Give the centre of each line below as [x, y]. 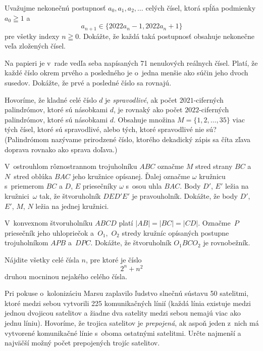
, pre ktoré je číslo [114, 259]
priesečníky [100, 186]
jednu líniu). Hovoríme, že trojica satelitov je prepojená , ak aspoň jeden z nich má [132, 322]
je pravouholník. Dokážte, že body [185, 195]
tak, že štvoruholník [70, 195]
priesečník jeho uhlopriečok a [49, 232]
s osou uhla [144, 186]
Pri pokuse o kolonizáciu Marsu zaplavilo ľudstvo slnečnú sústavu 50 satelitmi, [127, 293]
